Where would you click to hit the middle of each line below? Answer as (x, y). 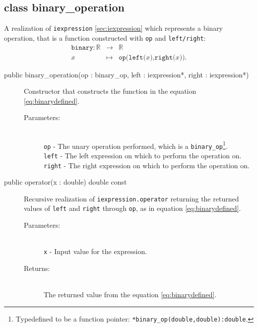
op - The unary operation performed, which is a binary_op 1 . (136, 145)
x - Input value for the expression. (96, 251)
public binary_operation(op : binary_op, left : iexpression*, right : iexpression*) (127, 74)
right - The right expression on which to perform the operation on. (147, 165)
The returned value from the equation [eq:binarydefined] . (130, 294)
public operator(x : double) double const (65, 182)
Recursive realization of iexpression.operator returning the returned (131, 198)
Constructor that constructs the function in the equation (110, 91)
